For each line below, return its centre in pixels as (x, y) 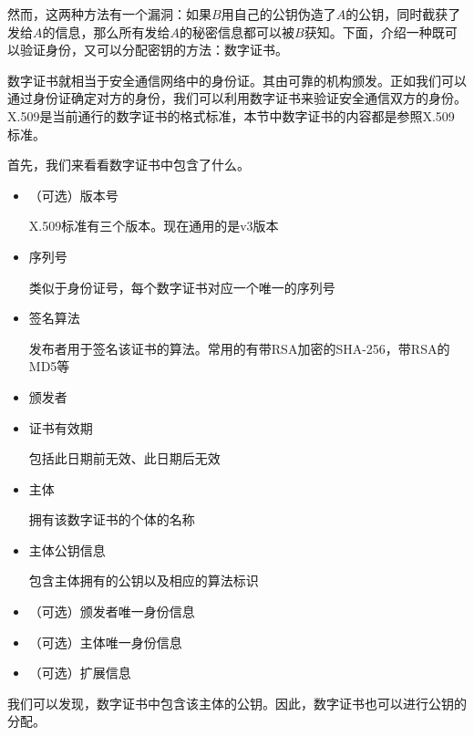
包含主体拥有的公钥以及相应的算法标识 (144, 581)
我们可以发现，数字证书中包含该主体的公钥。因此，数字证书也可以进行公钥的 (237, 703)
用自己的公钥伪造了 (278, 14)
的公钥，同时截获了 (403, 14)
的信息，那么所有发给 (106, 31)
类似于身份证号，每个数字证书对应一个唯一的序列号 (182, 287)
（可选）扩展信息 (80, 673)
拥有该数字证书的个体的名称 (112, 519)
